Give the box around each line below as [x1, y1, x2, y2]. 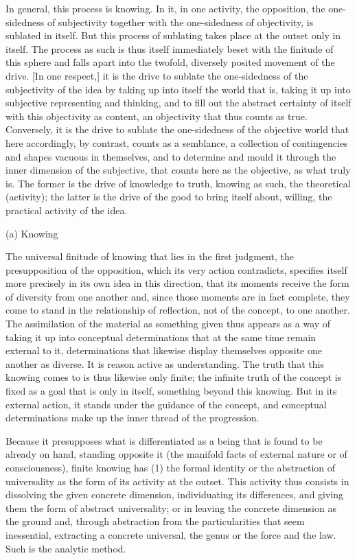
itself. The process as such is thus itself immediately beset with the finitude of [5, 41, 334, 56]
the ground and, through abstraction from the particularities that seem [5, 514, 305, 528]
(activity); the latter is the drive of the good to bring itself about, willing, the [5, 189, 332, 204]
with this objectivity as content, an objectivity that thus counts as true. [5, 108, 308, 123]
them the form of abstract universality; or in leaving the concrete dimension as [5, 500, 336, 515]
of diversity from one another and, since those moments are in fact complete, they [5, 289, 350, 303]
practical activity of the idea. [5, 202, 128, 217]
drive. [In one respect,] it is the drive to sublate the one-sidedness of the [5, 68, 308, 82]
